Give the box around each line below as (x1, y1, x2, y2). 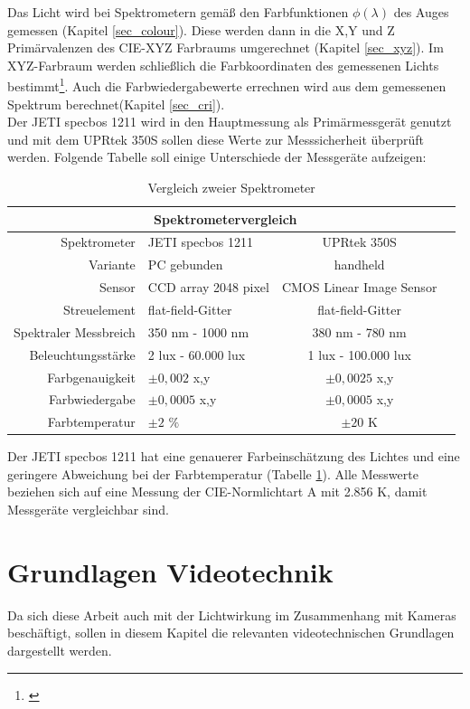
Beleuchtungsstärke (29, 345, 136, 364)
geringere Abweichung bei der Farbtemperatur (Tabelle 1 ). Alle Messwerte (7, 464, 418, 483)
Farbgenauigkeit (47, 367, 136, 386)
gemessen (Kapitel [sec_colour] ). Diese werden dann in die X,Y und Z (7, 20, 395, 39)
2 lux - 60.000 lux (147, 345, 246, 364)
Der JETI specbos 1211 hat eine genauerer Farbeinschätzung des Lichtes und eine (7, 447, 460, 466)
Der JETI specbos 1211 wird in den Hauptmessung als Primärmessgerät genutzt (7, 112, 452, 131)
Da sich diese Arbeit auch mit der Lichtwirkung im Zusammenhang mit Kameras (7, 605, 456, 624)
